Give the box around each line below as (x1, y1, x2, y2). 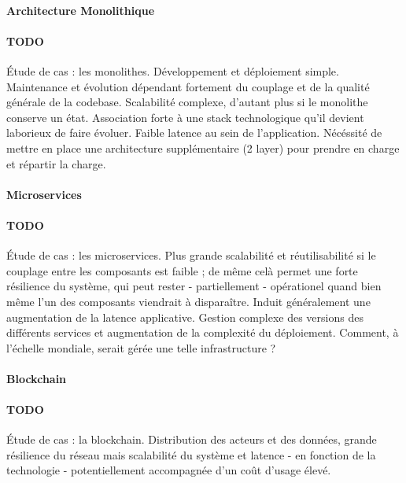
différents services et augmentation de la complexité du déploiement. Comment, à (6, 324, 399, 341)
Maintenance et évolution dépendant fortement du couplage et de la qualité (6, 78, 370, 94)
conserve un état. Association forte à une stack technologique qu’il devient (6, 109, 364, 125)
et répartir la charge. (6, 155, 106, 171)
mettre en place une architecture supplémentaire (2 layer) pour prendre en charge (6, 139, 400, 156)
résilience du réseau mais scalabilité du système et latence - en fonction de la (6, 446, 376, 463)
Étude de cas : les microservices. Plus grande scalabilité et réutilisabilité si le (6, 247, 376, 264)
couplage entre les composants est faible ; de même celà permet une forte (6, 262, 358, 278)
